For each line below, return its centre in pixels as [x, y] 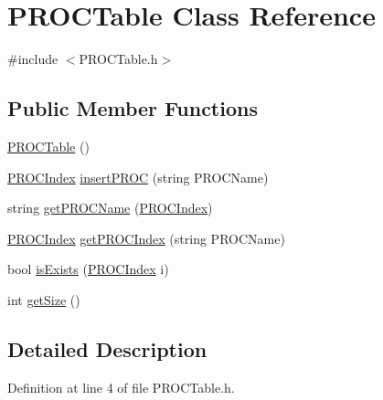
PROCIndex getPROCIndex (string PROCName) [146, 238]
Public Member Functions [133, 108]
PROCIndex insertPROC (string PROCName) [138, 177]
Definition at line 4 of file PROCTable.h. [121, 387]
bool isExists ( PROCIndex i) [88, 269]
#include [33, 59]
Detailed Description [107, 348]
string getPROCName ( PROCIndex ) [110, 208]
